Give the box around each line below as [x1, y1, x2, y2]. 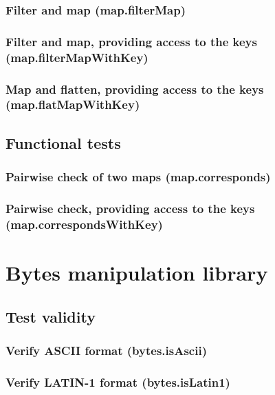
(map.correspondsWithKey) [5, 215, 163, 232]
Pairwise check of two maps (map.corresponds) [5, 168, 271, 185]
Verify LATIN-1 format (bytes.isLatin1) [5, 373, 230, 390]
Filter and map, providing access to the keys [5, 32, 257, 50]
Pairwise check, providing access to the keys [5, 199, 255, 216]
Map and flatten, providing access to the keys [5, 80, 264, 97]
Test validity [5, 305, 96, 327]
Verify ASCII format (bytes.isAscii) [5, 341, 207, 358]
